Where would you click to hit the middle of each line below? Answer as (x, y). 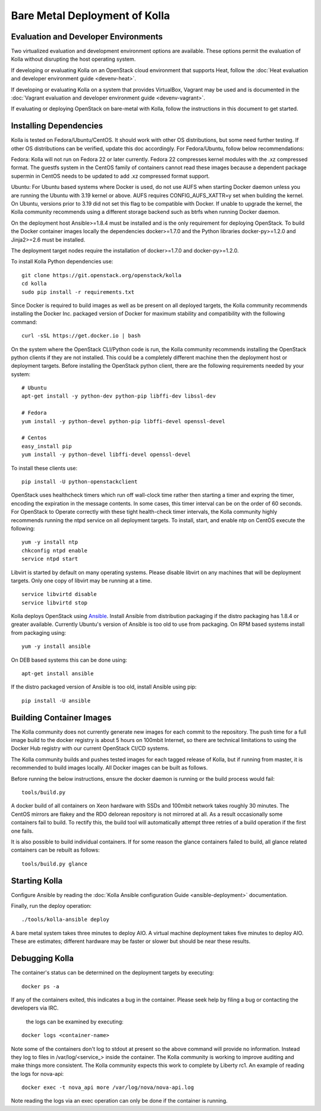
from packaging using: (39, 632)
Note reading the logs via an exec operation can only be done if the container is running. (119, 1101)
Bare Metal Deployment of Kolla (91, 15)
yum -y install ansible (56, 646)
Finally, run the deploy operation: (51, 906)
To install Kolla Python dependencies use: (62, 262)
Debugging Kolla (43, 959)
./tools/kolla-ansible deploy (66, 920)
